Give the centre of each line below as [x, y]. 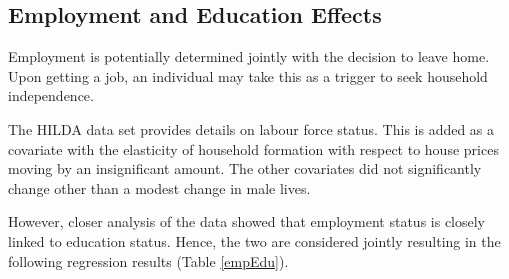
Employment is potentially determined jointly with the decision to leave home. [249, 56]
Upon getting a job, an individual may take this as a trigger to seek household [248, 75]
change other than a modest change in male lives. [159, 187]
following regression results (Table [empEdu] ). [148, 260]
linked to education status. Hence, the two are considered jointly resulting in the [254, 240]
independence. [51, 95]
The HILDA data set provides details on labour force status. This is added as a [251, 128]
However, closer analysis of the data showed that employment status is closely [247, 221]
